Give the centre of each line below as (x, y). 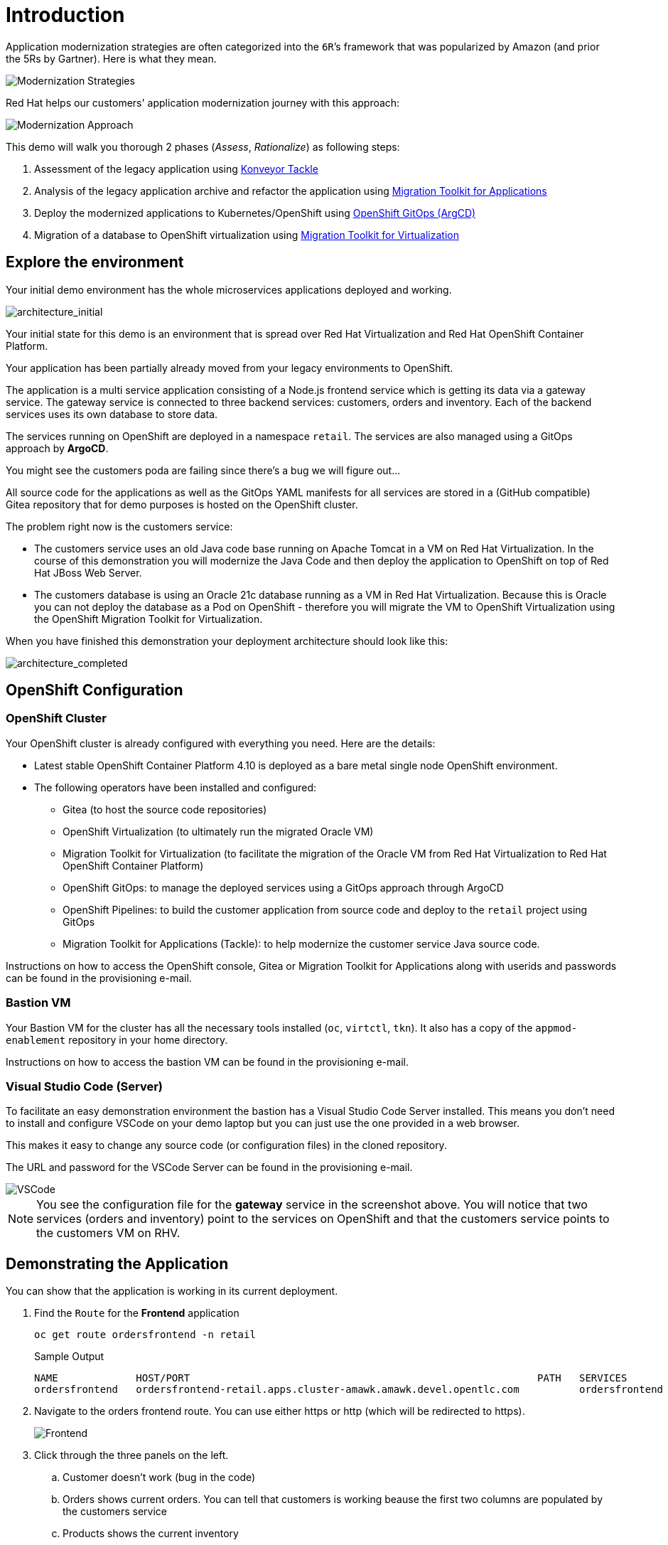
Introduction (65, 15)
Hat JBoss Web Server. (88, 572)
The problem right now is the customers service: (119, 526)
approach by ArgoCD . (57, 448)
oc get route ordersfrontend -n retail (145, 1335)
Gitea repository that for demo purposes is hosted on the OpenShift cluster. (182, 504)
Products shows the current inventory (151, 1534)
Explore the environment (95, 262)
